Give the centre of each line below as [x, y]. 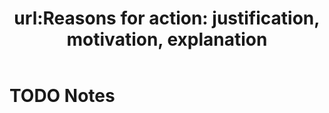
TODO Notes [62, 96]
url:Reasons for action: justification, [167, 18]
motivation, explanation [167, 39]
